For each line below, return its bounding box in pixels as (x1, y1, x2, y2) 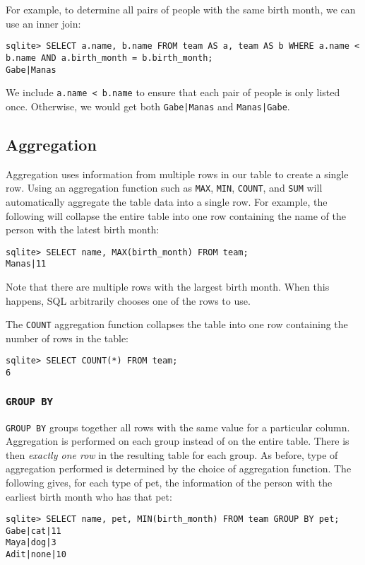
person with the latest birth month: (6, 222, 160, 237)
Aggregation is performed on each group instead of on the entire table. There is (6, 433, 349, 448)
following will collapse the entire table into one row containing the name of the (6, 208, 346, 223)
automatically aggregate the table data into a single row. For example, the (6, 194, 328, 209)
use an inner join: (6, 16, 81, 30)
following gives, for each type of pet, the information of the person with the (6, 474, 333, 489)
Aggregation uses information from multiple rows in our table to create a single (6, 166, 349, 181)
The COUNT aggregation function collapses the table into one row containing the (6, 317, 348, 332)
